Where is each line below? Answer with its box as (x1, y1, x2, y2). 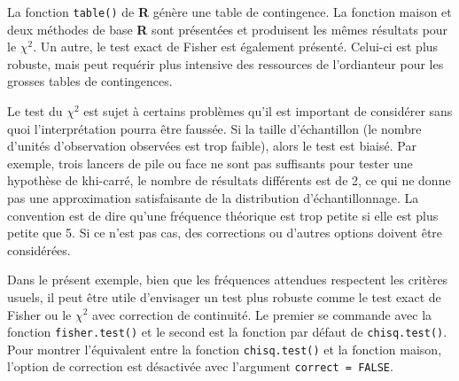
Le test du (7, 102, 63, 121)
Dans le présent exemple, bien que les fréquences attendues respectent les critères (7, 270, 448, 289)
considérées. (7, 240, 71, 259)
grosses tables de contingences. (7, 72, 173, 90)
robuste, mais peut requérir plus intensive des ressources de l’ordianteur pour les (7, 54, 444, 73)
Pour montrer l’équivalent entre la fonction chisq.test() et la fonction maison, (7, 339, 442, 358)
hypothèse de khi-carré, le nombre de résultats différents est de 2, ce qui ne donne (7, 171, 451, 190)
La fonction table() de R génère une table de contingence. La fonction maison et (7, 3, 452, 20)
